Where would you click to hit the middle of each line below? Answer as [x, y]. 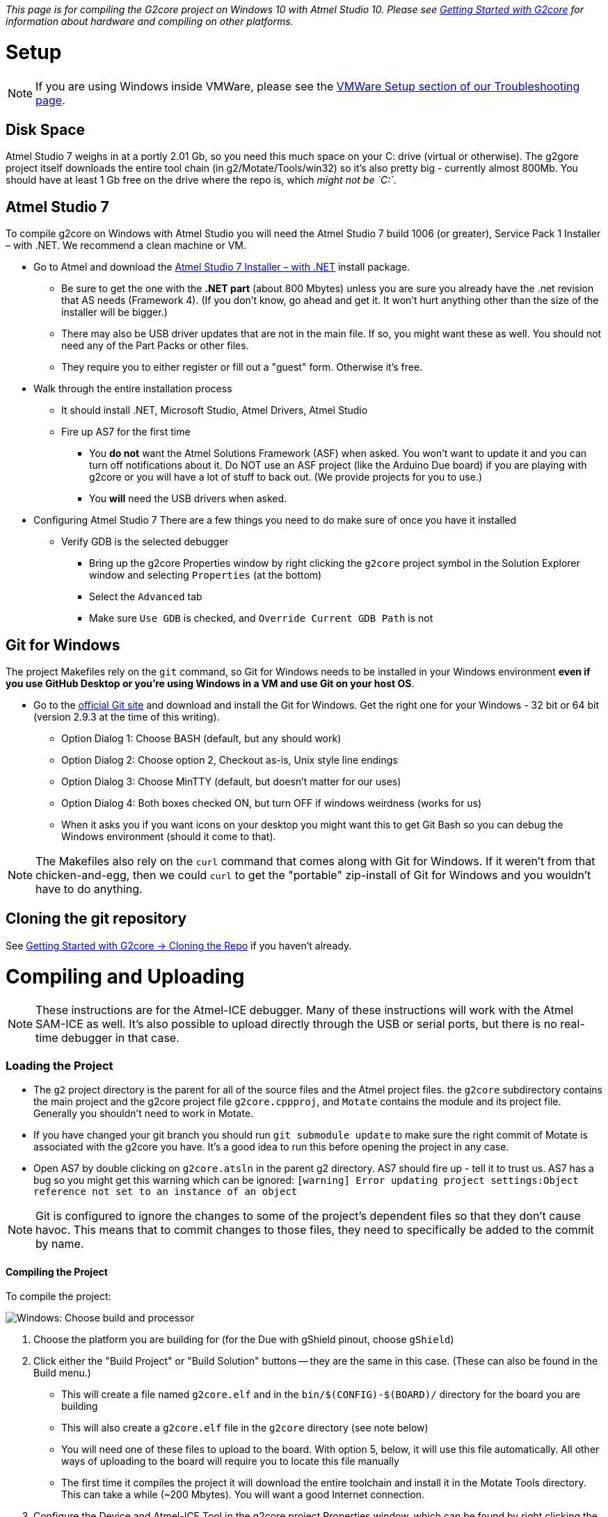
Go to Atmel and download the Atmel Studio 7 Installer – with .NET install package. [222, 267]
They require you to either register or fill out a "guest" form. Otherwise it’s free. [242, 367]
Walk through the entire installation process [133, 389]
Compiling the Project [57, 1271]
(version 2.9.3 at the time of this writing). [127, 717]
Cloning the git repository [96, 919]
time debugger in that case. [107, 1038]
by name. [60, 1244]
